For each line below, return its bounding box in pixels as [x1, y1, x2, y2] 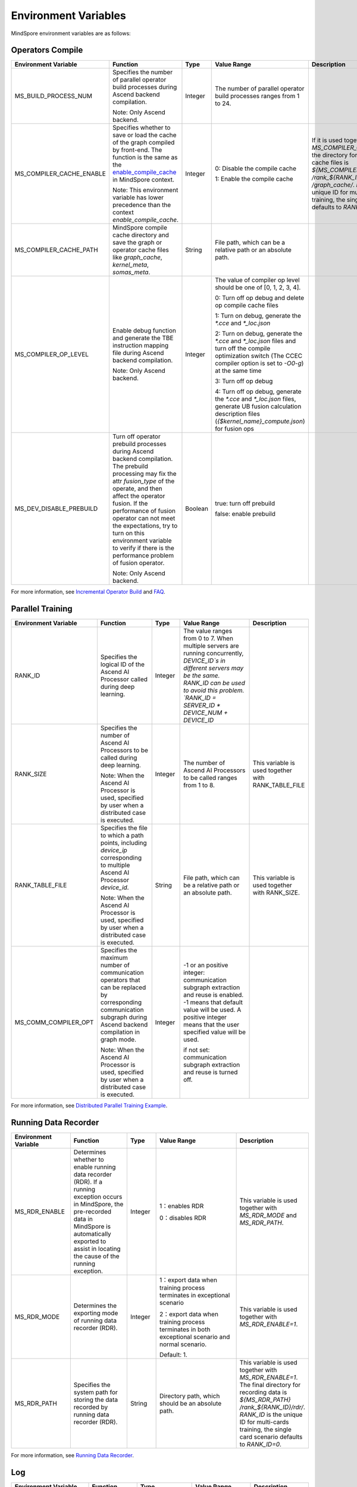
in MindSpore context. [112, 175, 175, 184]
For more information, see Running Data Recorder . [11, 1452, 134, 1459]
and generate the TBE [112, 334, 174, 342]
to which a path [100, 832, 144, 840]
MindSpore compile [112, 224, 168, 232]
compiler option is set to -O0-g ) [215, 359, 304, 368]
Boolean [185, 504, 208, 513]
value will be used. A [183, 1006, 242, 1014]
